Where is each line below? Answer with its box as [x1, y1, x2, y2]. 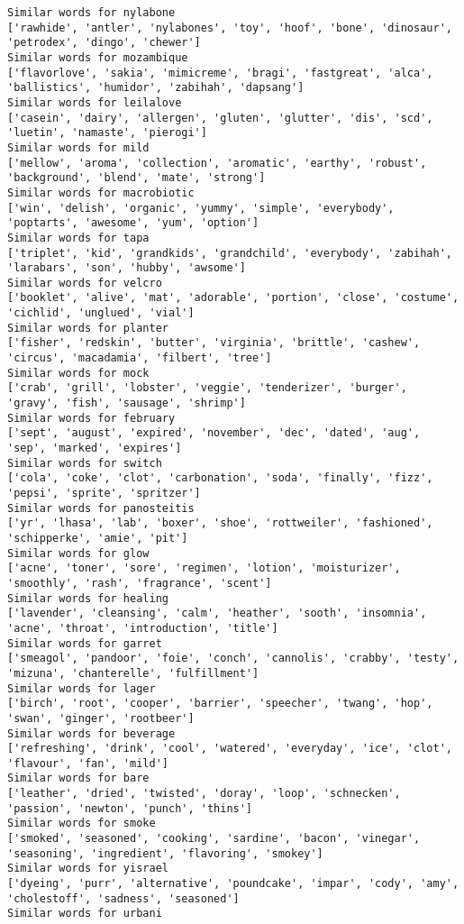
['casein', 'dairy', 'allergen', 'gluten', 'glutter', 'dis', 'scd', [7, 111, 433, 124]
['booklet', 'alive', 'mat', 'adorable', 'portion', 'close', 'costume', [7, 291, 459, 305]
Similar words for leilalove [7, 96, 182, 109]
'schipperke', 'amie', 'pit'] [7, 531, 188, 544]
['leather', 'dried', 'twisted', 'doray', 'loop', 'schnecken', [7, 787, 401, 800]
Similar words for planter [7, 321, 168, 334]
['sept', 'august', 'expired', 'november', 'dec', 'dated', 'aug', [7, 426, 421, 440]
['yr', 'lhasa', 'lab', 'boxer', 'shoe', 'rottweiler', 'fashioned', [7, 517, 433, 530]
